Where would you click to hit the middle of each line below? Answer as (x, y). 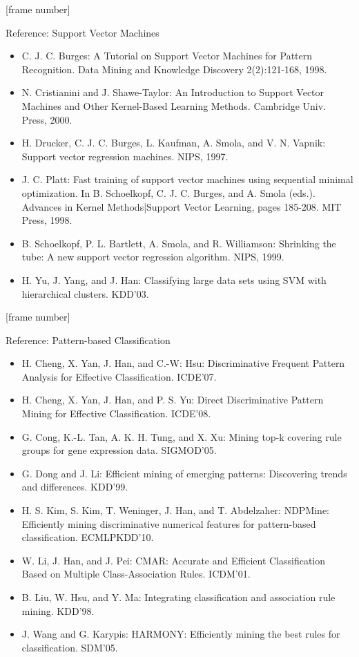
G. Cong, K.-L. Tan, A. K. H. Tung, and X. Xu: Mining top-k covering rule (182, 436)
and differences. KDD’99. (75, 487)
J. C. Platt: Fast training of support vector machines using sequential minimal (187, 179)
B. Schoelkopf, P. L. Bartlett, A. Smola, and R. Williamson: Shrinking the (179, 243)
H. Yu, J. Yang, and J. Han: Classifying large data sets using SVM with (174, 279)
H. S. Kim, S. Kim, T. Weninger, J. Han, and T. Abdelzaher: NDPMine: (176, 510)
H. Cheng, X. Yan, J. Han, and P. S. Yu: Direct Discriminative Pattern (173, 400)
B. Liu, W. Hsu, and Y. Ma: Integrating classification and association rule (178, 597)
